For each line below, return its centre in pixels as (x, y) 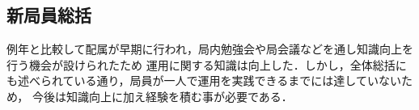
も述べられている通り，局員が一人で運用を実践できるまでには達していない (204, 80)
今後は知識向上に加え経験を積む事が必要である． (162, 96)
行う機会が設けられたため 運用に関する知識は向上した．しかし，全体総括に (207, 64)
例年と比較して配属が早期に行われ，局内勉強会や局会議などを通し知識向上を (210, 49)
